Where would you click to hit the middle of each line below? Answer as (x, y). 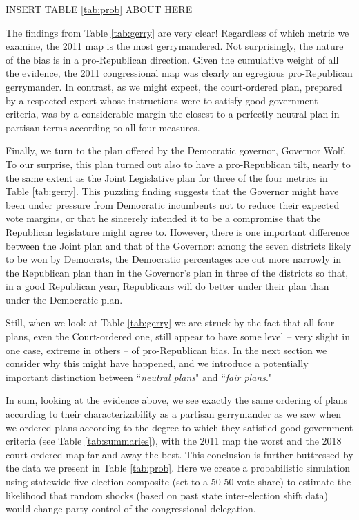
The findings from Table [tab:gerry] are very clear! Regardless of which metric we (177, 32)
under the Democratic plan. (64, 299)
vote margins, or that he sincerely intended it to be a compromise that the (163, 218)
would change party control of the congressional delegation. (131, 509)
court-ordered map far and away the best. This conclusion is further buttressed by (179, 454)
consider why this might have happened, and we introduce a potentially (157, 363)
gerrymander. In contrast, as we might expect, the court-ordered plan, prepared (174, 86)
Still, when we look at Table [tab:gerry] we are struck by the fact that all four (170, 323)
